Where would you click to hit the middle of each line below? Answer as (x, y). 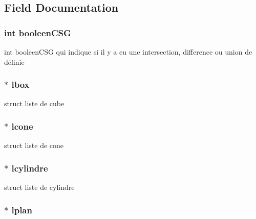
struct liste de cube (34, 103)
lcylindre (30, 168)
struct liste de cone (34, 145)
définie (14, 62)
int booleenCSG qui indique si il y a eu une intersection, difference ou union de (128, 52)
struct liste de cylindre (39, 187)
